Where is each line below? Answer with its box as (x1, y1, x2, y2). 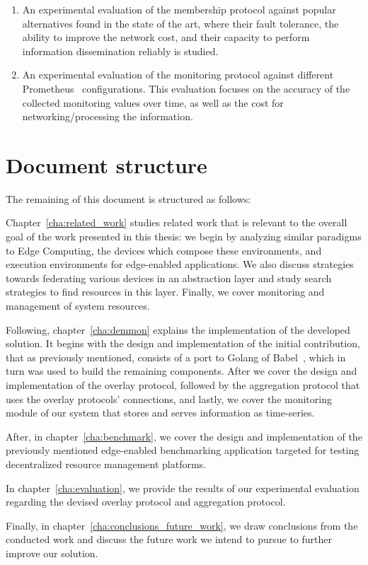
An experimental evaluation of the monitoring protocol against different (22, 67, 334, 82)
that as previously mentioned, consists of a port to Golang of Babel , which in (6, 349, 346, 364)
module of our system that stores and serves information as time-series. (6, 405, 315, 420)
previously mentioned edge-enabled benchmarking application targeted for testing (6, 443, 360, 458)
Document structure (6, 150, 207, 179)
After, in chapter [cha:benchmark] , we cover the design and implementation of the (6, 429, 362, 443)
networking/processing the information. (22, 109, 193, 124)
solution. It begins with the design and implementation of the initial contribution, (6, 336, 360, 351)
